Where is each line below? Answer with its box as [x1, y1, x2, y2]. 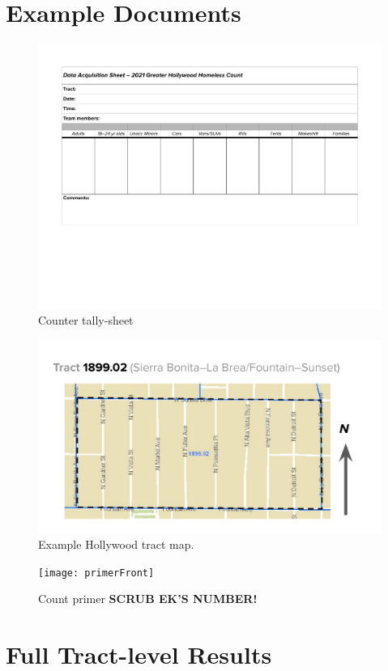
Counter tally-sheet [38, 312, 134, 329]
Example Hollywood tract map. [38, 535, 194, 552]
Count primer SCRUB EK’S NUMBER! [38, 590, 258, 607]
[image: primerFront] [38, 567, 155, 579]
